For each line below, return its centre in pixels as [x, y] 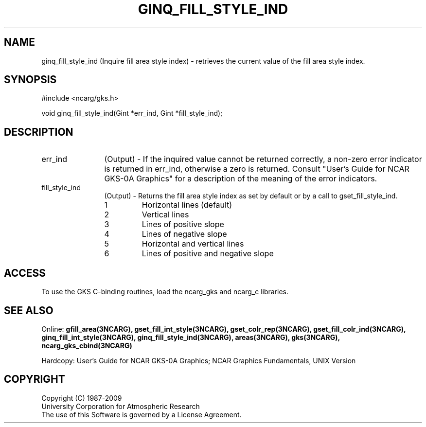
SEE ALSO [29, 310]
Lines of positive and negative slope [208, 254]
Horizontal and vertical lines [193, 244]
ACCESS [25, 273]
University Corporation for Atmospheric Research [121, 406]
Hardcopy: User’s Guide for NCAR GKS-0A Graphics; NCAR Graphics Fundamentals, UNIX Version [199, 360]
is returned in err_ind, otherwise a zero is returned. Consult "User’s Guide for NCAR [257, 169]
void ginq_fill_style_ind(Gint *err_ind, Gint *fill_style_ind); [132, 113]
